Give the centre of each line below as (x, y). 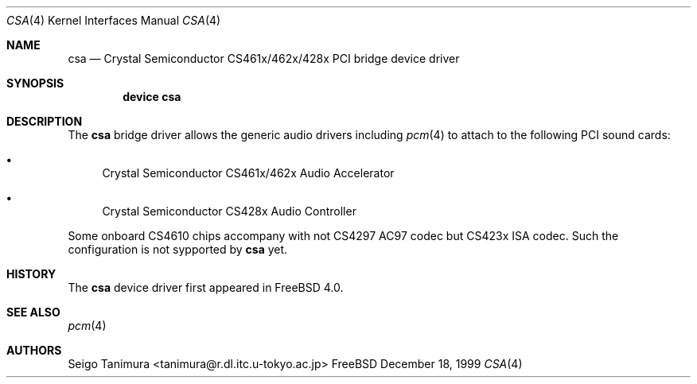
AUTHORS (34, 350)
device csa (152, 97)
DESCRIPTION (45, 121)
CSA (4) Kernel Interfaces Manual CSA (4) (114, 20)
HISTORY (31, 274)
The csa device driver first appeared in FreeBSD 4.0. (206, 287)
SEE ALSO (33, 312)
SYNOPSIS (35, 83)
